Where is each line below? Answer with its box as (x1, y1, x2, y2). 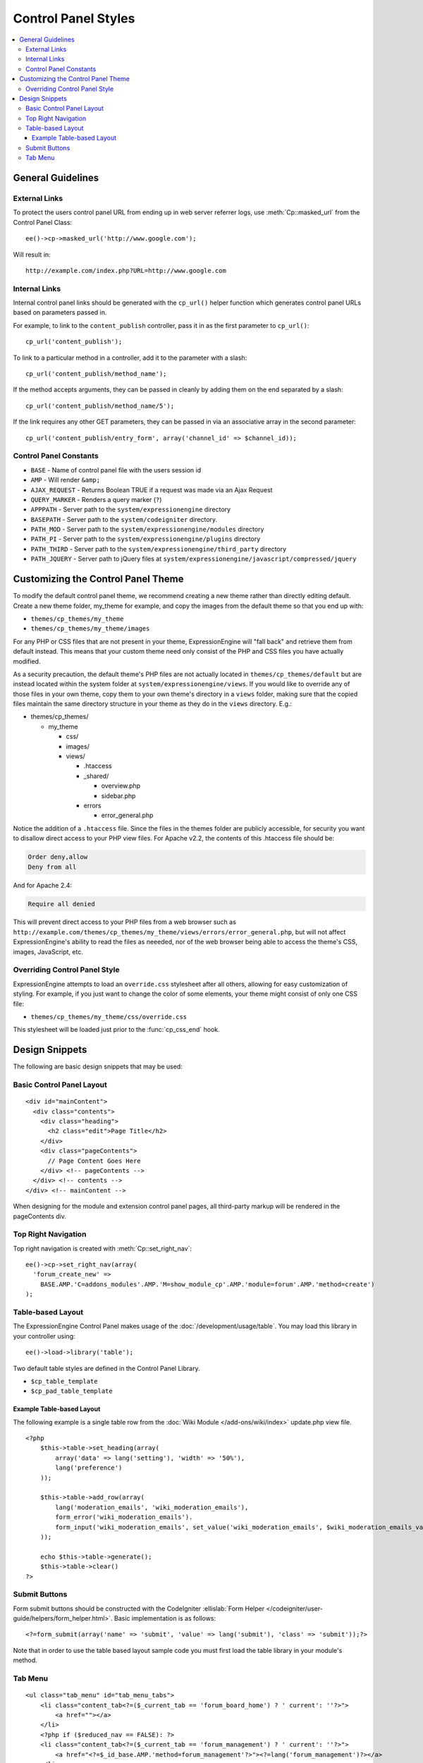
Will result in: (13, 250, 51, 259)
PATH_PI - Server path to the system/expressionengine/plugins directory (30, 535, 261, 543)
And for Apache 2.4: (13, 881, 73, 889)
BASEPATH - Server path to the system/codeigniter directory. (30, 515, 218, 523)
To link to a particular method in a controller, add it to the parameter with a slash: (13, 353, 247, 362)
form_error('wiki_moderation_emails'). (55, 1513, 193, 1521)
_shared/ (83, 771, 109, 780)
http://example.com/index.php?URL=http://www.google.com (25, 267, 227, 274)
